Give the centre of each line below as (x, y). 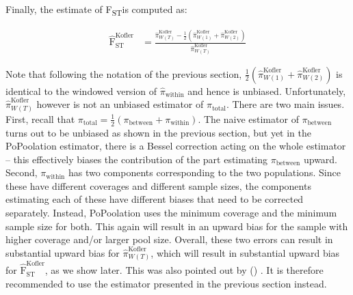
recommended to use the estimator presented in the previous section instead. (166, 283)
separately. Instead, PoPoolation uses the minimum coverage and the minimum (171, 213)
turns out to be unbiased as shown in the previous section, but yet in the (158, 132)
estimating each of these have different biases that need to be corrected (155, 199)
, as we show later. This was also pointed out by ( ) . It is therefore (184, 270)
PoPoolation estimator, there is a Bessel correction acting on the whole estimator (176, 146)
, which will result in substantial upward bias (245, 252)
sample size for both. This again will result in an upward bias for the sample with (177, 226)
